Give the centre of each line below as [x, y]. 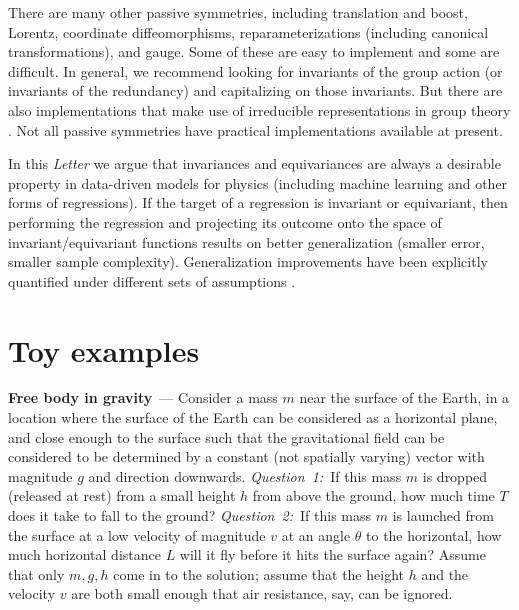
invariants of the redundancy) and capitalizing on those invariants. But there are [255, 90]
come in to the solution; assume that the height [258, 573]
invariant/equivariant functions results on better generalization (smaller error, [246, 241]
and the [445, 573]
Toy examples [104, 349]
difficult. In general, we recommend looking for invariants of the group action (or [255, 70]
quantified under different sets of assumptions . [152, 280]
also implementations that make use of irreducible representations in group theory [259, 109]
